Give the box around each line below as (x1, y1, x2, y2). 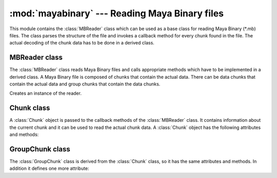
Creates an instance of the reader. (9, 90, 82, 97)
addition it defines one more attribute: (9, 165, 89, 171)
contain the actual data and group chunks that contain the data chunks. (9, 81, 161, 87)
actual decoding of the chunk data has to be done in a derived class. (9, 40, 155, 46)
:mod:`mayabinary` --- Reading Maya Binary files (9, 8, 224, 19)
